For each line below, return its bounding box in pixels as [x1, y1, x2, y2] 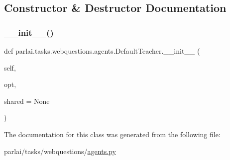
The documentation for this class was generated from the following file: [4, 129, 221, 139]
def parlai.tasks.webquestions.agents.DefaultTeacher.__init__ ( [4, 46, 200, 56]
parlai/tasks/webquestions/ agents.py [4, 146, 116, 156]
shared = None [4, 95, 50, 106]
